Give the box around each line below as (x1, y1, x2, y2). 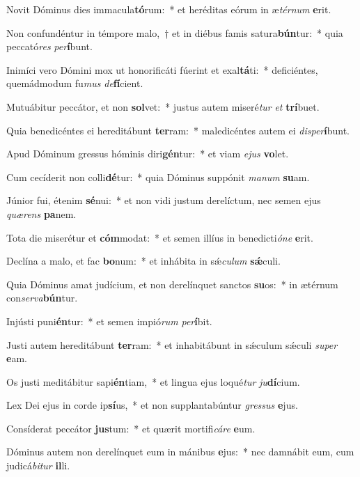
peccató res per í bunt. (6, 39, 93, 54)
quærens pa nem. (6, 206, 77, 221)
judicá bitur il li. (6, 458, 70, 473)
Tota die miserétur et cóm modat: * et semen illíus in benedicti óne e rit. (6, 230, 313, 244)
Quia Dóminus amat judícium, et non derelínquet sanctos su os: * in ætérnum (6, 276, 338, 291)
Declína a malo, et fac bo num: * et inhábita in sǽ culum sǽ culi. (6, 253, 281, 268)
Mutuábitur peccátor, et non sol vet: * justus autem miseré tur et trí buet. (6, 99, 320, 114)
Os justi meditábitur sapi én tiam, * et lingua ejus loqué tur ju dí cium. (6, 374, 300, 389)
